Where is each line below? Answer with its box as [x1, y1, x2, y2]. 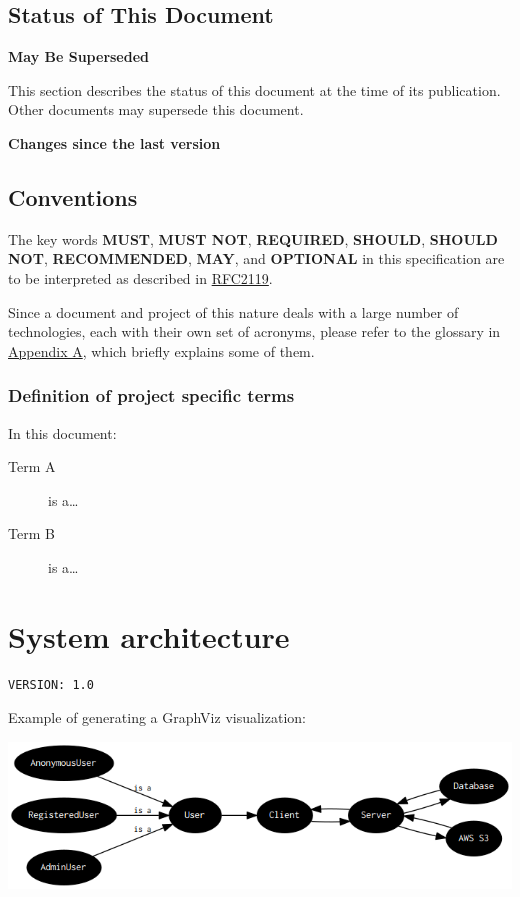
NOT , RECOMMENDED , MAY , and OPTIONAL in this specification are [8, 248, 505, 269]
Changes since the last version [8, 132, 221, 153]
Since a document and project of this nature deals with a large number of [8, 301, 459, 322]
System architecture [8, 615, 290, 656]
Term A [8, 456, 56, 477]
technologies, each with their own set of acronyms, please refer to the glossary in [8, 321, 501, 342]
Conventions [8, 181, 138, 212]
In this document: [8, 422, 117, 443]
